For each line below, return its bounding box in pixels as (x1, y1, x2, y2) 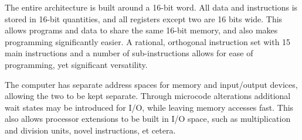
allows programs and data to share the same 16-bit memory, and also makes (5, 24, 278, 36)
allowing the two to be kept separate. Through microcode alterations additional (5, 90, 291, 102)
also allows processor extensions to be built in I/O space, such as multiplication (5, 112, 291, 125)
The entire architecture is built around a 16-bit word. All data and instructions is (5, 1, 298, 13)
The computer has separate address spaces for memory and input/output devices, (5, 78, 298, 90)
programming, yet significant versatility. (5, 58, 148, 70)
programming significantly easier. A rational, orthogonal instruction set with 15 (5, 35, 291, 47)
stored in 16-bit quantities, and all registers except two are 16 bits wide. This (5, 12, 283, 25)
